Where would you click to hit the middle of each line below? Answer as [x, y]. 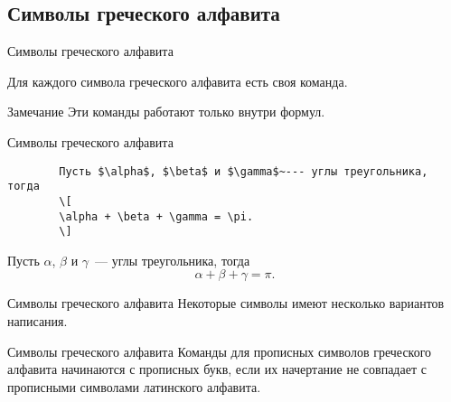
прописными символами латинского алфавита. [134, 386]
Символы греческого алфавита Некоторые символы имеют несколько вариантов [226, 303]
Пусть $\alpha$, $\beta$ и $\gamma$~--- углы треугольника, [244, 171]
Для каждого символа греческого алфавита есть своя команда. [178, 81]
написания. [38, 321]
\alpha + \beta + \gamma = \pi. [156, 216]
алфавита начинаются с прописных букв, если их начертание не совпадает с [217, 369]
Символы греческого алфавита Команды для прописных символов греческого [220, 351]
